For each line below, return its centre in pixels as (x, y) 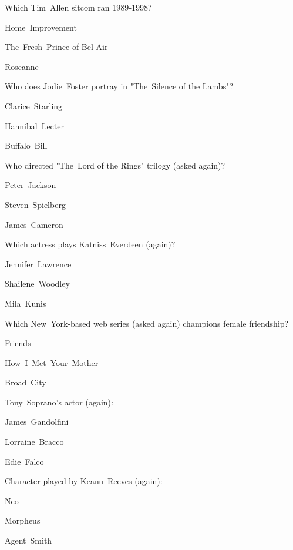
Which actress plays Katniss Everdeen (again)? (90, 244)
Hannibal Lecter (34, 125)
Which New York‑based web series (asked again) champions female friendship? (147, 323)
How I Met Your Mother (52, 362)
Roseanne (22, 66)
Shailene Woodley (37, 284)
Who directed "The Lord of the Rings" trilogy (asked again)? (115, 165)
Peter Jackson (31, 185)
